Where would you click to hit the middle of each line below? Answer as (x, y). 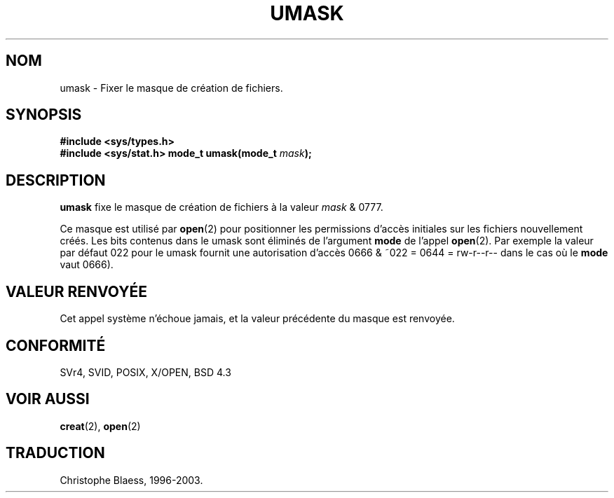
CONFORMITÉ (56, 345)
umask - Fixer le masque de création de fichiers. (171, 88)
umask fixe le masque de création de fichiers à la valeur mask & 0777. (221, 207)
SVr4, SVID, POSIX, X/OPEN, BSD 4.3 (145, 372)
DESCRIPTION (56, 180)
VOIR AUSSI (48, 399)
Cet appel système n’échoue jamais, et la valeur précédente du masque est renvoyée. (257, 319)
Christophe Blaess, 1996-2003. (131, 480)
